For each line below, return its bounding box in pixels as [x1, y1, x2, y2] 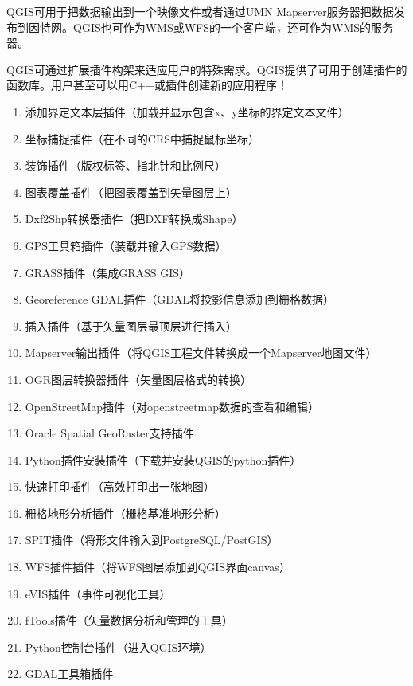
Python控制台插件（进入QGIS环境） [25, 638, 212, 655]
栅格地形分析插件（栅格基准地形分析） [25, 504, 226, 521]
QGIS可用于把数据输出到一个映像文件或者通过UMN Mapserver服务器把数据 [6, 3, 394, 19]
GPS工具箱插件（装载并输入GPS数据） [25, 237, 227, 253]
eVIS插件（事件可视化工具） [25, 585, 171, 602]
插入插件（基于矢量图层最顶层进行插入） [25, 317, 237, 334]
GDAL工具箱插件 [25, 665, 114, 682]
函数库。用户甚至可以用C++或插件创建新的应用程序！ [6, 76, 288, 93]
